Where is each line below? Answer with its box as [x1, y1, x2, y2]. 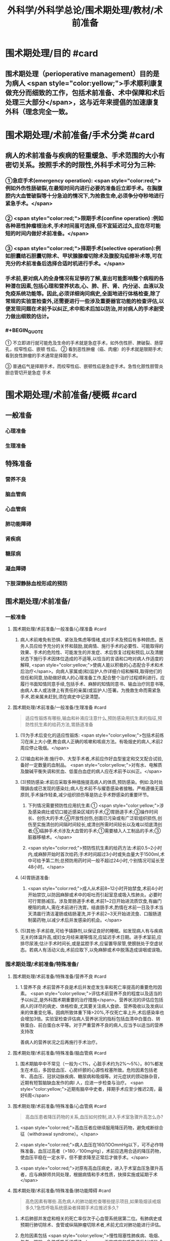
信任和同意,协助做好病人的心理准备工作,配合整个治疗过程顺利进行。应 [20, 674, 165, 681]
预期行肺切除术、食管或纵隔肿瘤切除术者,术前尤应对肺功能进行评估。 [20, 1221, 163, 1228]
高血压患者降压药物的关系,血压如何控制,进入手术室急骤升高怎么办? [25, 1113, 163, 1119]
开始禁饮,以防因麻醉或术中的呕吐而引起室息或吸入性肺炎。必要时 [27, 892, 162, 898]
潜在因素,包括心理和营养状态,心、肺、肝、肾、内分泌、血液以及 [10, 282, 164, 289]
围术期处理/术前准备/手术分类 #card [5, 130, 155, 141]
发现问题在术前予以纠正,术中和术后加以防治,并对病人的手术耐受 [10, 305, 164, 312]
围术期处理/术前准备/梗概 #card [5, 389, 137, 401]
